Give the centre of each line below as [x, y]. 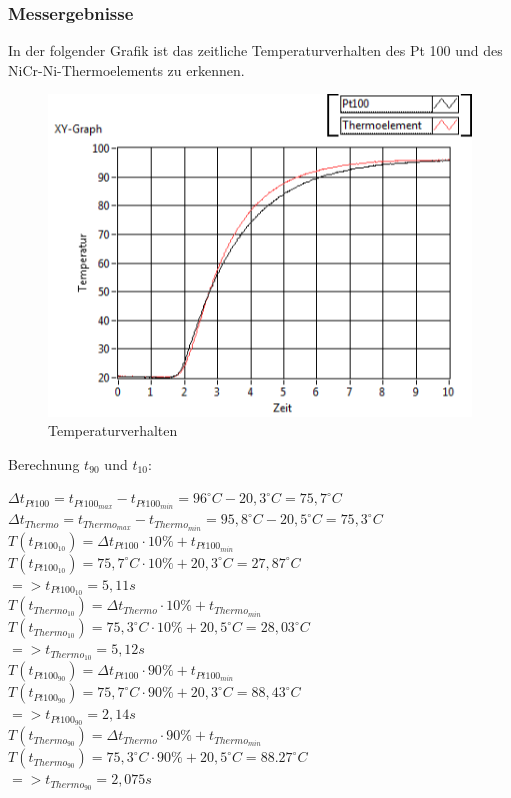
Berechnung [44, 463]
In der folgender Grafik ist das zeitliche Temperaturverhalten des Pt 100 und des [255, 50]
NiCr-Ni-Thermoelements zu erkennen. [126, 69]
